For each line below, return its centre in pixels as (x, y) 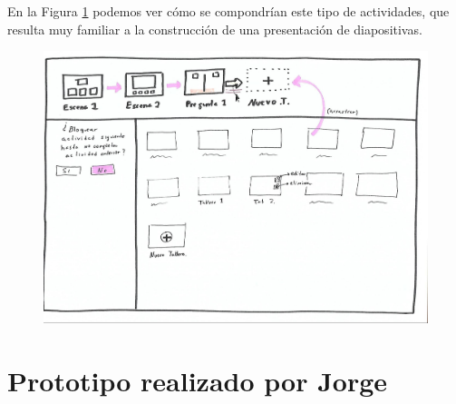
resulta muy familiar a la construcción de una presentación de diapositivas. (215, 29)
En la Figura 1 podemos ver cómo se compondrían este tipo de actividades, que (228, 11)
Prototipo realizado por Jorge (198, 381)
